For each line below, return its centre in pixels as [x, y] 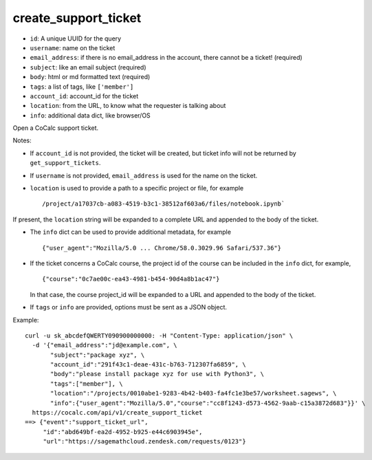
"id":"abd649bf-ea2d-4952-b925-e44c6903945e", [123, 432]
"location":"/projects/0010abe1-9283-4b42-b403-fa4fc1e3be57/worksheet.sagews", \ [194, 393]
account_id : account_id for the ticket [84, 96]
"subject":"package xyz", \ [98, 355]
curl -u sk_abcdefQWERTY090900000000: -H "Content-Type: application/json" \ [159, 336]
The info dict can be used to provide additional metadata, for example [131, 232]
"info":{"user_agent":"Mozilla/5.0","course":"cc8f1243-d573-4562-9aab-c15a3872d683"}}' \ [208, 403]
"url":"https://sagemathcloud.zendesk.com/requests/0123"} [145, 441]
